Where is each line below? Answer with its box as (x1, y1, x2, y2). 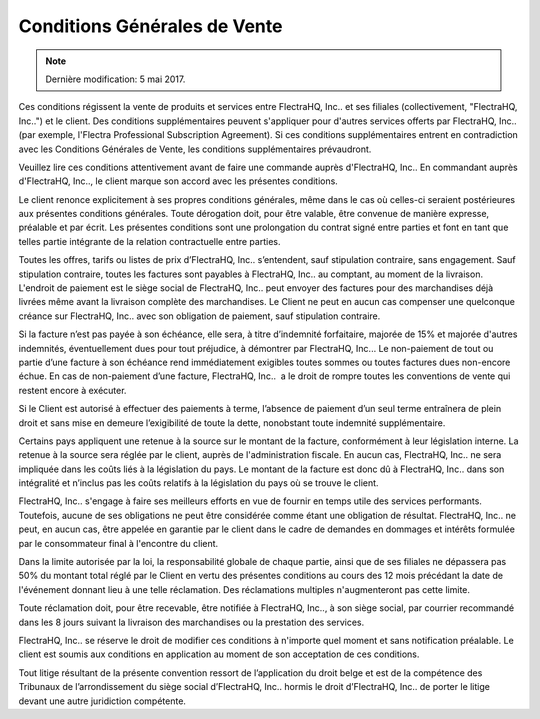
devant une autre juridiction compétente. (18, 695, 187, 707)
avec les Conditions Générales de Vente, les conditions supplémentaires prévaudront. (18, 143, 372, 155)
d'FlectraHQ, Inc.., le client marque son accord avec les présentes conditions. (18, 175, 339, 187)
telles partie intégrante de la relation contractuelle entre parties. (18, 235, 281, 247)
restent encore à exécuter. (18, 384, 127, 396)
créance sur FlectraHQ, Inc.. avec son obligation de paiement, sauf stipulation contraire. (18, 310, 381, 322)
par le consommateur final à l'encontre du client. (18, 537, 219, 549)
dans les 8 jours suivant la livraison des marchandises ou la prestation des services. (18, 616, 365, 628)
